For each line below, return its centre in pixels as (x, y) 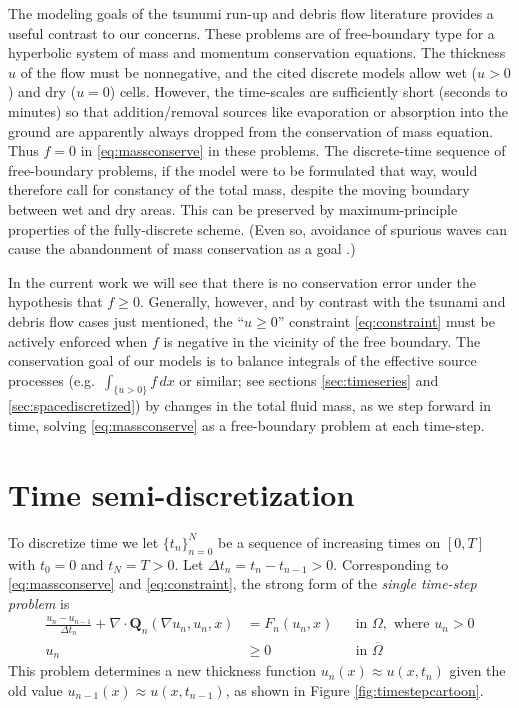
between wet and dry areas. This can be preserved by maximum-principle (233, 208)
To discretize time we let (83, 541)
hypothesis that (55, 301)
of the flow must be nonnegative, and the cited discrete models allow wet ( (249, 71)
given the (477, 670)
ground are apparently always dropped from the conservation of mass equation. (251, 130)
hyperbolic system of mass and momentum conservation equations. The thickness (257, 52)
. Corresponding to (391, 563)
